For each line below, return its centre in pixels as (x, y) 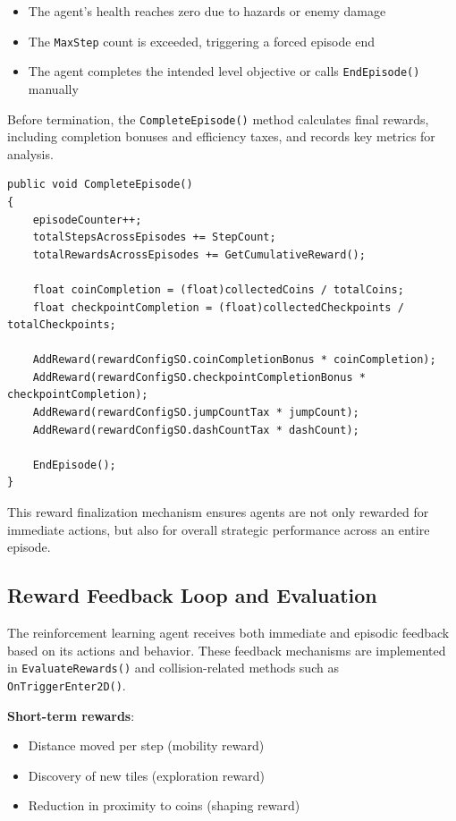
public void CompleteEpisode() (100, 185)
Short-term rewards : (71, 715)
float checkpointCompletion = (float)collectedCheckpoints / (218, 307)
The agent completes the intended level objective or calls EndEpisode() (224, 71)
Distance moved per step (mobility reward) (146, 745)
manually (53, 88)
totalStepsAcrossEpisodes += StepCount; (154, 237)
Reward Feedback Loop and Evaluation (192, 595)
